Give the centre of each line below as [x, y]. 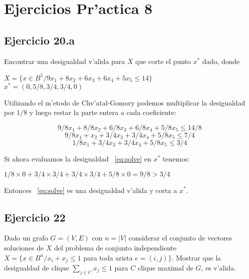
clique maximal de [166, 267]
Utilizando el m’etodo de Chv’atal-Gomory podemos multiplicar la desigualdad [125, 102]
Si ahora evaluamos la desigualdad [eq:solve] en [78, 158]
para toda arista [108, 257]
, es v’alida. [219, 267]
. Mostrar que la [196, 257]
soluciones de [24, 247]
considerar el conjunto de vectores [180, 238]
